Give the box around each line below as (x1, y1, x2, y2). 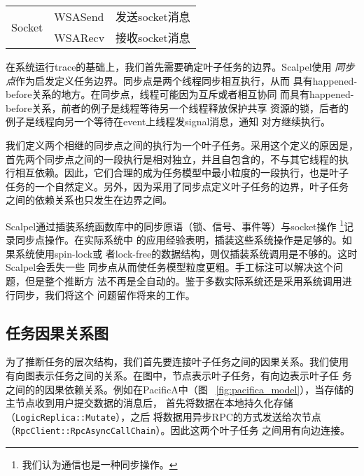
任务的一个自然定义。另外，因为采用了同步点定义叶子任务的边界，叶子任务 (6, 178, 349, 193)
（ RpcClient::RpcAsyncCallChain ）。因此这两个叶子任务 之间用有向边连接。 (6, 423, 351, 437)
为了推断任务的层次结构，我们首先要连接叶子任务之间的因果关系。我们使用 (6, 354, 349, 369)
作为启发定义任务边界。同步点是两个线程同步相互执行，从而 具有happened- (15, 73, 358, 87)
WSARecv (54, 29, 105, 45)
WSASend (54, 8, 104, 24)
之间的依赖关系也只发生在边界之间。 (6, 192, 172, 207)
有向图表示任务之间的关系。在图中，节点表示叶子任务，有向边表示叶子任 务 (6, 367, 352, 382)
